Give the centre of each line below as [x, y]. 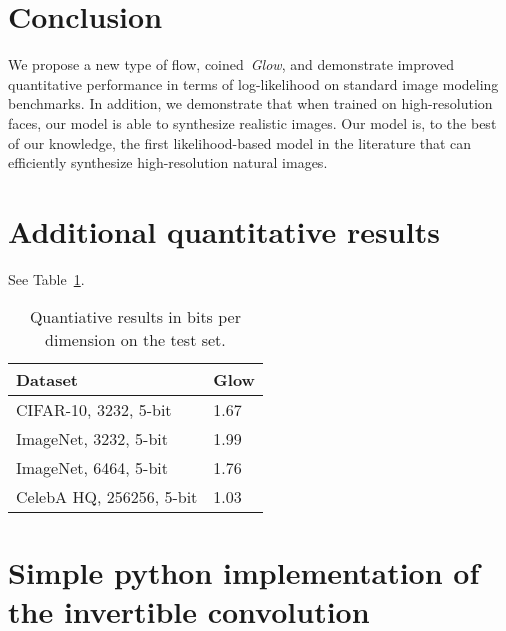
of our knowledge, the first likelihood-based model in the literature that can [240, 142]
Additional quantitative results [224, 230]
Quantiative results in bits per [135, 317]
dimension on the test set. [135, 340]
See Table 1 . [46, 278]
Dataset [47, 380]
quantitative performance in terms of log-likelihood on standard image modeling [253, 83]
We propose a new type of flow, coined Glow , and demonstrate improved [231, 64]
